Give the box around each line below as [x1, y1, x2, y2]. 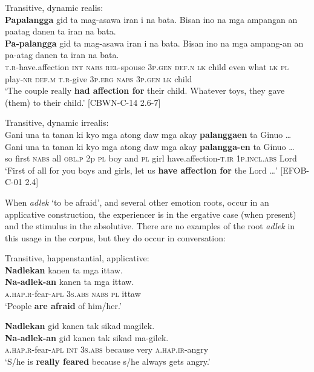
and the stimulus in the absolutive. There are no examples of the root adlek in [5, 220, 295, 232]
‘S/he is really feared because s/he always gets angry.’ [5, 355, 211, 368]
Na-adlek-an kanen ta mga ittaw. [5, 275, 134, 288]
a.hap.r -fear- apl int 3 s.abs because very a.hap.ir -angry [5, 343, 209, 356]
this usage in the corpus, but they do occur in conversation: [5, 231, 226, 244]
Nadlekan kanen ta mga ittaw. [5, 263, 123, 276]
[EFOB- [280, 163, 310, 176]
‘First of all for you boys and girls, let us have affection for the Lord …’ [5, 163, 278, 176]
